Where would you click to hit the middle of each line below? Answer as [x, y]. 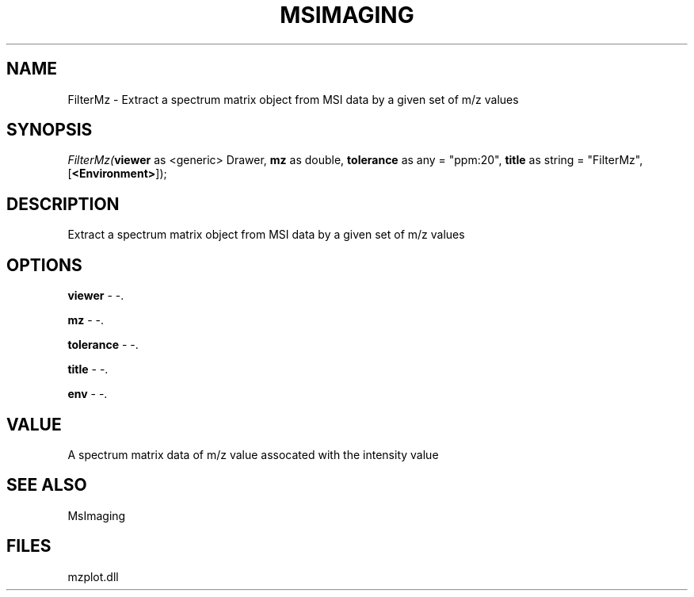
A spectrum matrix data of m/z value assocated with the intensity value [253, 454]
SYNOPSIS [50, 130]
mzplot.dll [93, 576]
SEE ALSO [47, 485]
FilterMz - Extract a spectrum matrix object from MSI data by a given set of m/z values [293, 99]
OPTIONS [44, 265]
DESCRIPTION [63, 204]
